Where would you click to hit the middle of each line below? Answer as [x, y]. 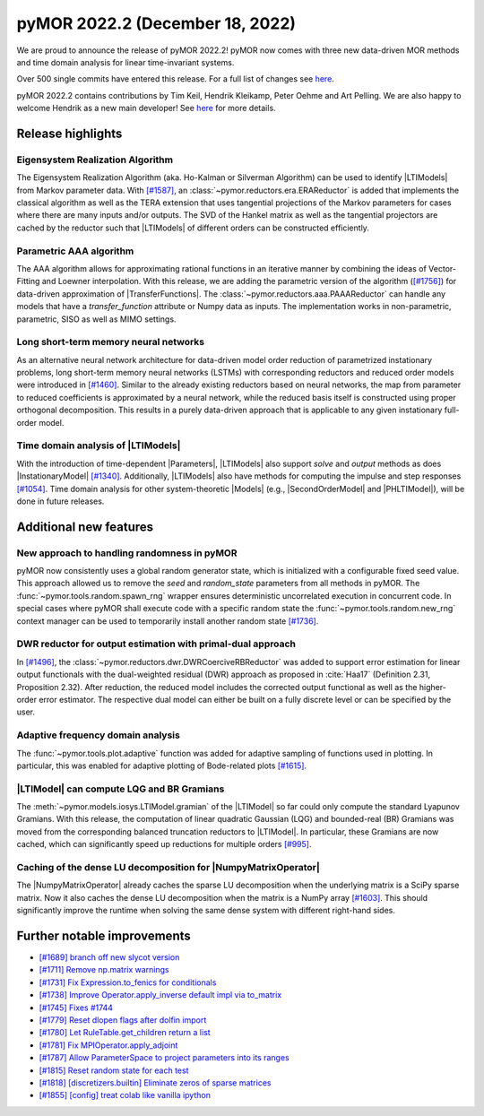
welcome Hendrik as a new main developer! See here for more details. [147, 108]
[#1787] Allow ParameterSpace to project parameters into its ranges [164, 1058]
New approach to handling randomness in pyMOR [127, 553]
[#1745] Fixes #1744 [76, 1008]
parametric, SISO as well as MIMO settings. [96, 319]
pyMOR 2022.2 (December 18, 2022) [156, 23]
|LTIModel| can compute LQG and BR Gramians [121, 789]
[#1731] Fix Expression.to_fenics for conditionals [128, 982]
